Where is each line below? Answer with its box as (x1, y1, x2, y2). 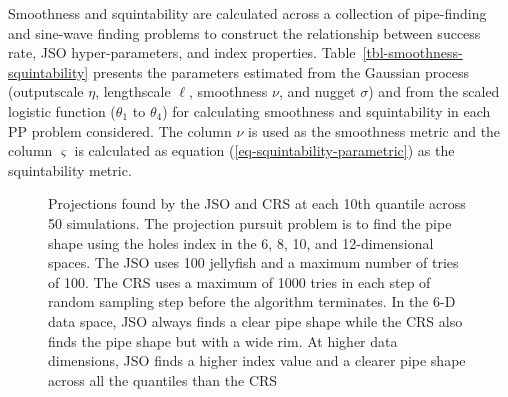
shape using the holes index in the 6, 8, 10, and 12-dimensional (48, 232, 434, 253)
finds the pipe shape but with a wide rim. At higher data (48, 330, 398, 351)
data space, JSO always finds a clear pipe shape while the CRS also (48, 310, 463, 331)
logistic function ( (8, 100, 116, 121)
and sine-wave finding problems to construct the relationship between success (8, 22, 481, 43)
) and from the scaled (368, 81, 500, 102)
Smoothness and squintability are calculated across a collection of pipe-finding (8, 3, 487, 23)
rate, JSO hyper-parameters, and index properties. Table (8, 42, 356, 63)
